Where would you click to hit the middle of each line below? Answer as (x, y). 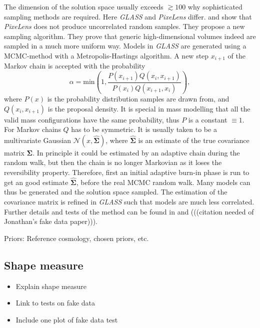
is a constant (208, 119)
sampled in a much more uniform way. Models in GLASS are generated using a (125, 46)
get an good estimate (36, 182)
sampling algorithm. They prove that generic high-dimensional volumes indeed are (130, 36)
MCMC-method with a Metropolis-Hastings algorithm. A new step (106, 55)
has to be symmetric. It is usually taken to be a (144, 129)
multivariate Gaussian (38, 140)
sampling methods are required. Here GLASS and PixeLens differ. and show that (128, 16)
